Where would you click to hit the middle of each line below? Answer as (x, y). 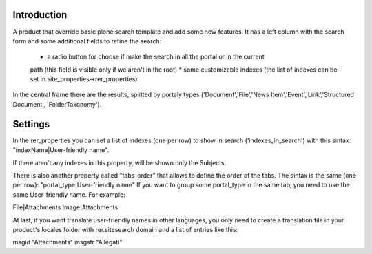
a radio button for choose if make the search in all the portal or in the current (156, 57)
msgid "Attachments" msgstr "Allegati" (68, 242)
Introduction (40, 15)
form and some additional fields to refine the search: (87, 41)
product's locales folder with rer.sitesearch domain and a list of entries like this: (125, 229)
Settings (31, 124)
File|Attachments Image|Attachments (65, 207)
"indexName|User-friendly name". (61, 150)
